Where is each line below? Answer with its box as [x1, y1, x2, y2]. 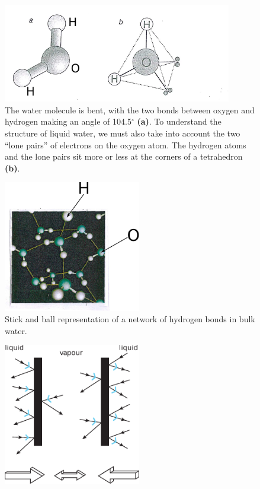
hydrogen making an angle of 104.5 [5, 115, 131, 128]
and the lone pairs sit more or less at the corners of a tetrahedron [5, 150, 243, 163]
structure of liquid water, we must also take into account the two [5, 126, 240, 139]
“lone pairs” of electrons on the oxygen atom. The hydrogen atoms [5, 138, 246, 151]
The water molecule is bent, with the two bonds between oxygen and [5, 103, 255, 116]
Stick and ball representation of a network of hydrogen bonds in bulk [5, 313, 255, 325]
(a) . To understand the [137, 115, 222, 128]
